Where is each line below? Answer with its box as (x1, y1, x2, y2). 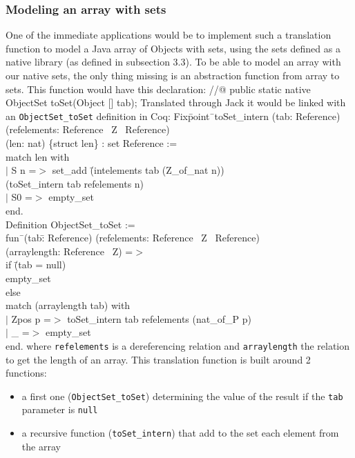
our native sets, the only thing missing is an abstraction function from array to (6, 68, 340, 82)
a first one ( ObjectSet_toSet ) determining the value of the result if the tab (21, 388, 343, 403)
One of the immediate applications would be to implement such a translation (6, 28, 332, 42)
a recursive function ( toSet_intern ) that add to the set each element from (21, 426, 339, 440)
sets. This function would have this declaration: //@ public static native (6, 81, 311, 96)
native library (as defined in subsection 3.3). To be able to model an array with (6, 54, 341, 69)
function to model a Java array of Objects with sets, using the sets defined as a (6, 41, 340, 55)
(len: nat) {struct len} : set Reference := (6, 136, 177, 150)
